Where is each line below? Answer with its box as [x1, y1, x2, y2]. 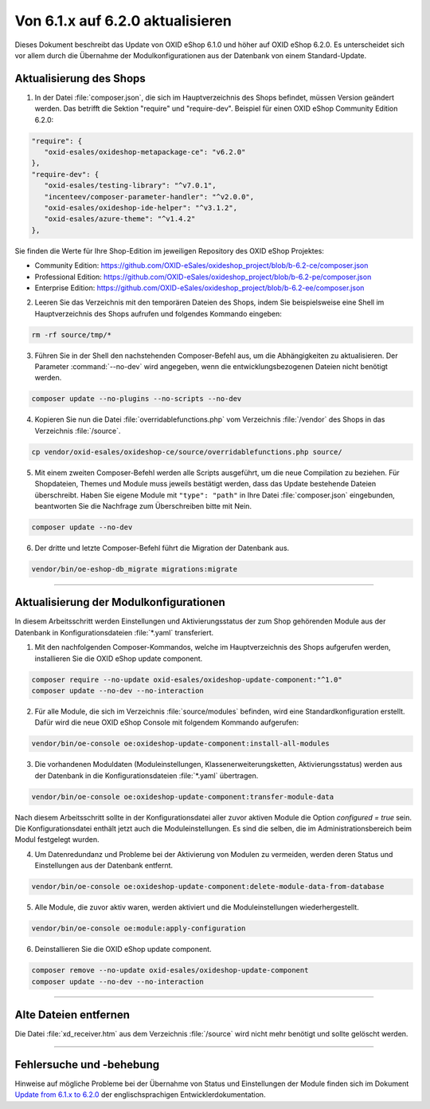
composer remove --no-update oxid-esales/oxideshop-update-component [31, 965, 309, 975]
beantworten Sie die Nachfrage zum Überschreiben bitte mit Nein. [34, 501, 252, 510]
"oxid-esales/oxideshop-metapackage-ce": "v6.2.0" [44, 147, 246, 156]
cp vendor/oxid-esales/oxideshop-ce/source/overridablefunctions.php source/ [31, 447, 342, 456]
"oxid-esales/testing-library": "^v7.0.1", [44, 181, 217, 191]
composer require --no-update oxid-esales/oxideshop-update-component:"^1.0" [31, 674, 342, 684]
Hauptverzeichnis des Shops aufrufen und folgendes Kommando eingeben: [34, 309, 283, 318]
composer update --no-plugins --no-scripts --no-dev [31, 395, 242, 403]
